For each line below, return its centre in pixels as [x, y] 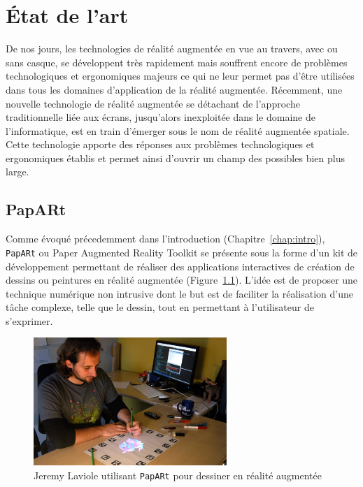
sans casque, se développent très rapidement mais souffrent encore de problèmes [177, 62]
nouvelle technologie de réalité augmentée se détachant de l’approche [153, 103]
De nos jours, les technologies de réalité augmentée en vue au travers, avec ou [172, 49]
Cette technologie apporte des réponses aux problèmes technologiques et [160, 144]
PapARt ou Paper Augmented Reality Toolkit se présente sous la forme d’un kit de [182, 252]
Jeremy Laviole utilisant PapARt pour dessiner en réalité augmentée [178, 475]
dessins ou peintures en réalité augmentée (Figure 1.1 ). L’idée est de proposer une [182, 280]
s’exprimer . [29, 320]
